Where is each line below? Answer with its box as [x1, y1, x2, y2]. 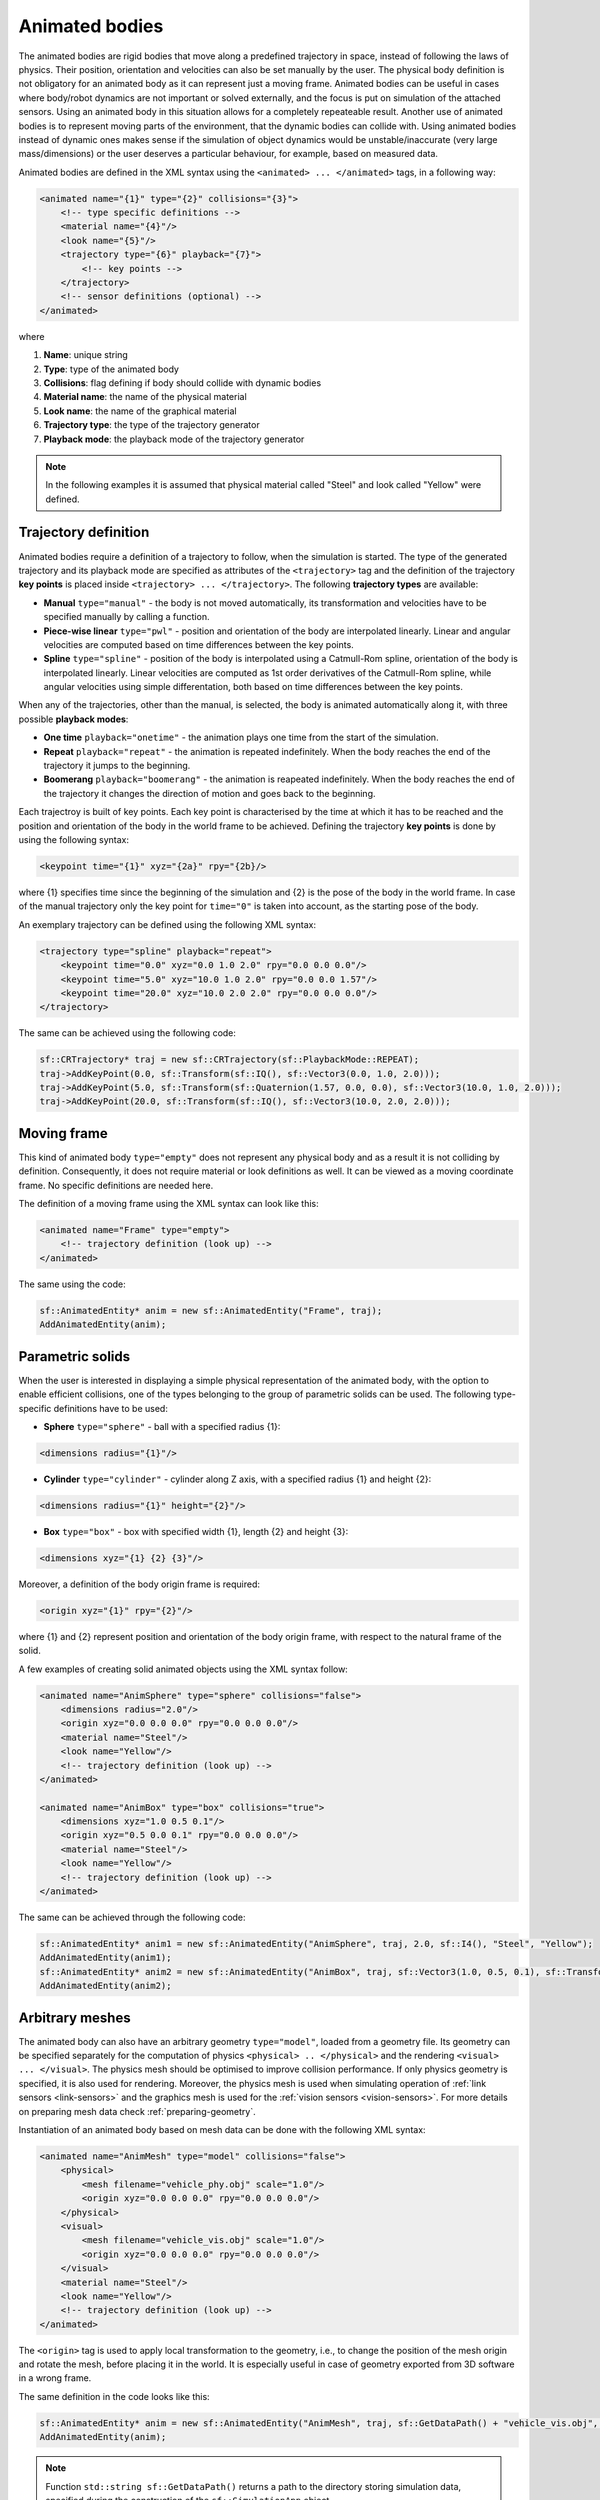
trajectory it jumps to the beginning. [43, 760, 191, 772]
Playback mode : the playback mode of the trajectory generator [43, 433, 305, 445]
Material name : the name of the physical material [43, 391, 247, 403]
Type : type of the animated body [43, 363, 180, 375]
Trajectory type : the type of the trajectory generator [43, 419, 260, 431]
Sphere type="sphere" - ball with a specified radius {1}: [43, 1420, 281, 1432]
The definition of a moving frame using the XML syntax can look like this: [18, 1198, 319, 1210]
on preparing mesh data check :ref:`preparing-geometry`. [18, 2105, 256, 2117]
